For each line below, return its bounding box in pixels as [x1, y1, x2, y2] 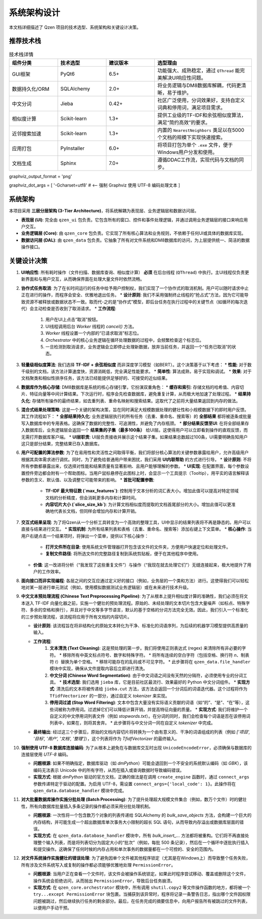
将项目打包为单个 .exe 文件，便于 [157, 141, 233, 148]
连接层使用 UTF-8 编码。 [21, 751, 71, 757]
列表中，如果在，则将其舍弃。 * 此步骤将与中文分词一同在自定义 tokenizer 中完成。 [49, 720, 215, 726]
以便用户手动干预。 [33, 905, 72, 911]
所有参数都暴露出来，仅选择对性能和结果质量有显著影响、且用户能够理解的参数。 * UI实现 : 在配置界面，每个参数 [21, 463, 245, 469]
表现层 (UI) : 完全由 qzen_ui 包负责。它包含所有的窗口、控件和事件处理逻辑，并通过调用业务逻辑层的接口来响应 [21, 217, 244, 223]
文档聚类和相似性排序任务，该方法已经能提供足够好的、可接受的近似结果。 [21, 375, 170, 381]
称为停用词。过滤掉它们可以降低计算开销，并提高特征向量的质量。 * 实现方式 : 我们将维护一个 [62, 706, 248, 712]
